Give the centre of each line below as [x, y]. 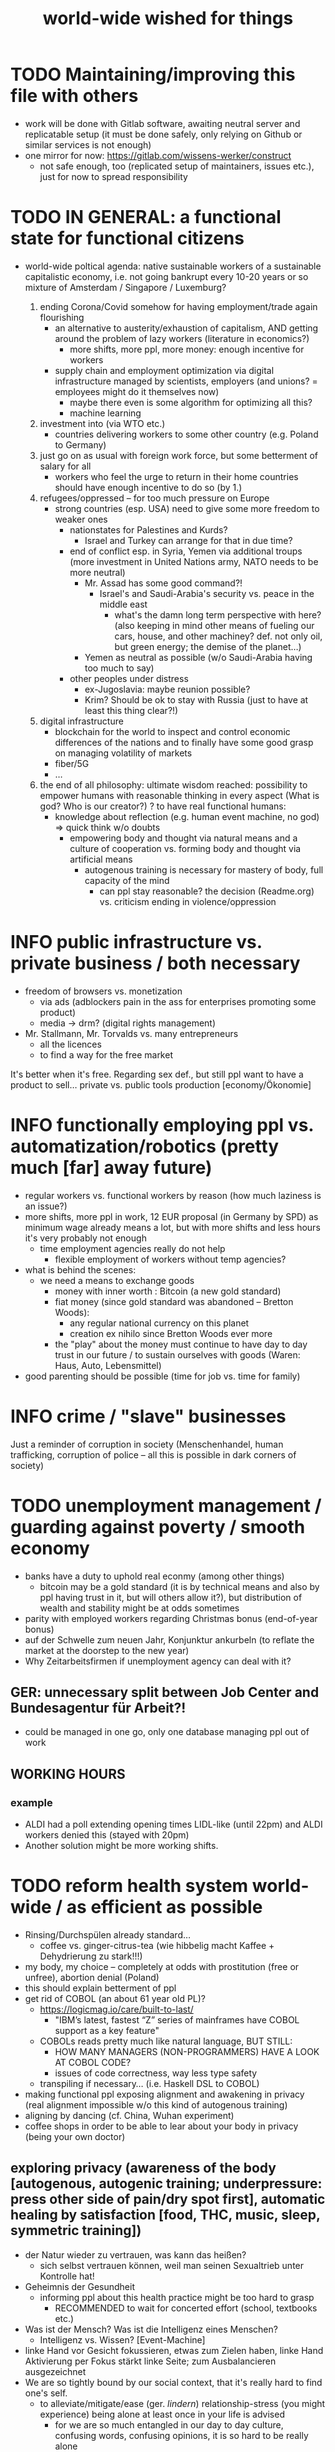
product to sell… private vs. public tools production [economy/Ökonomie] [161, 1084]
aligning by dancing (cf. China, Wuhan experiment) [129, 2116]
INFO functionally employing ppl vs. [162, 1125]
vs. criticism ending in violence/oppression [188, 901]
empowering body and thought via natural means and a [183, 838]
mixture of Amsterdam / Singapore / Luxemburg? [125, 287]
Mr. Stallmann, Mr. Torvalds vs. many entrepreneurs [131, 1033]
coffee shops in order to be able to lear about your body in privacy [161, 2126]
